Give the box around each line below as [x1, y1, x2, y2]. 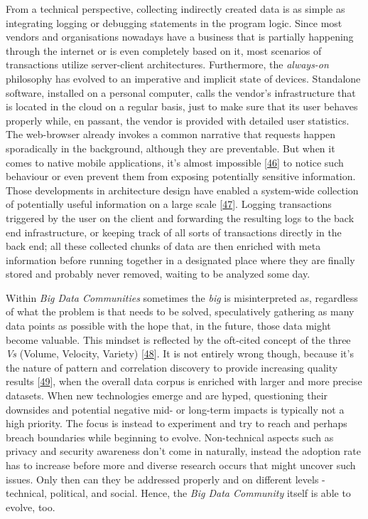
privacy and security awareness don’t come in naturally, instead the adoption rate [6, 444, 361, 458]
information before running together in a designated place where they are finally [6, 252, 355, 267]
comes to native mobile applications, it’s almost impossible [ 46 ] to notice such [6, 154, 344, 169]
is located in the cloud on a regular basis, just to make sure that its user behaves [6, 99, 358, 114]
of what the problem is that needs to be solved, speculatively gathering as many [6, 304, 355, 319]
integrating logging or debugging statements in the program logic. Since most [6, 15, 342, 30]
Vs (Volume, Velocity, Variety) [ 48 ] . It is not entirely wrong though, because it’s [6, 346, 354, 361]
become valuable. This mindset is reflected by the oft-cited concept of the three [6, 332, 351, 347]
